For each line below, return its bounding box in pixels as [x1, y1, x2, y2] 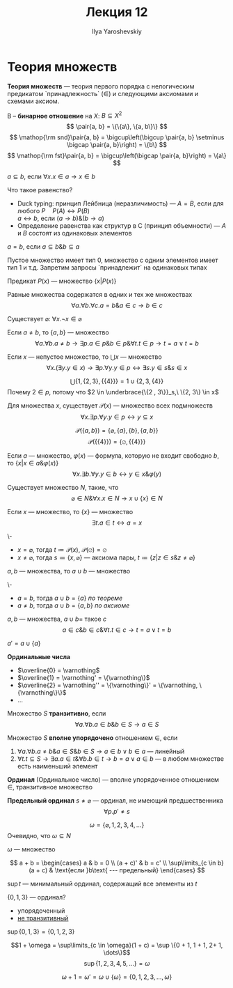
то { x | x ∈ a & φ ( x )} [7, 459, 59, 468]
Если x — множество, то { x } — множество [7, 508, 134, 516]
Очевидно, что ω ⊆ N [7, 832, 71, 840]
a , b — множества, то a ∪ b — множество [7, 567, 131, 576]
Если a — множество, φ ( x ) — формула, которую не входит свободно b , [7, 451, 219, 460]
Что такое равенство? [7, 186, 73, 194]
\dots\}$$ [103, 948, 131, 957]
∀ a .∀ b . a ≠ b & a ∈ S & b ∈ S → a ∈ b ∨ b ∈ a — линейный [17, 747, 185, 756]
